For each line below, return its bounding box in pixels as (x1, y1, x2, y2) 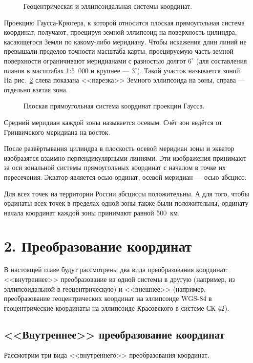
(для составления (196, 55, 247, 65)
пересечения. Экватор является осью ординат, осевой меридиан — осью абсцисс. (4, 171, 247, 182)
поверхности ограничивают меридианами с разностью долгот (4, 55, 186, 65)
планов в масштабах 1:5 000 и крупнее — (4, 65, 129, 75)
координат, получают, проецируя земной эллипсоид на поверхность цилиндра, (4, 27, 237, 37)
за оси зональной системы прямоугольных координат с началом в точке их (4, 162, 226, 172)
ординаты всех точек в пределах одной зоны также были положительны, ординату (4, 198, 249, 208)
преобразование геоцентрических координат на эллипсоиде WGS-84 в (4, 293, 212, 303)
